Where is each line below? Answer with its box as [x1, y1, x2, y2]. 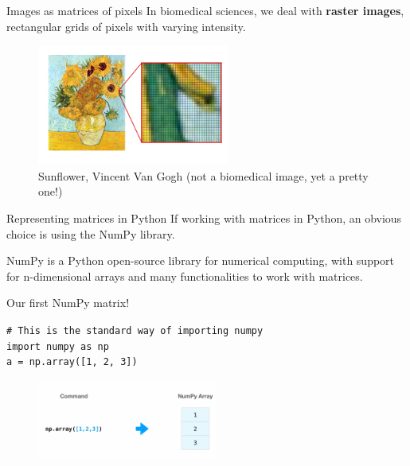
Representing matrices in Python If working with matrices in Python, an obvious [6, 209, 402, 226]
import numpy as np [6, 340, 109, 352]
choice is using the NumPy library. [6, 225, 175, 242]
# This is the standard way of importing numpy [6, 324, 264, 336]
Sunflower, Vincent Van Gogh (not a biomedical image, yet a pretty [38, 167, 369, 184]
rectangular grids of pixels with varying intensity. [6, 17, 246, 34]
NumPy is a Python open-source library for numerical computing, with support [6, 252, 395, 269]
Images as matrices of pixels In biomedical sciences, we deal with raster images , [6, 2, 404, 18]
